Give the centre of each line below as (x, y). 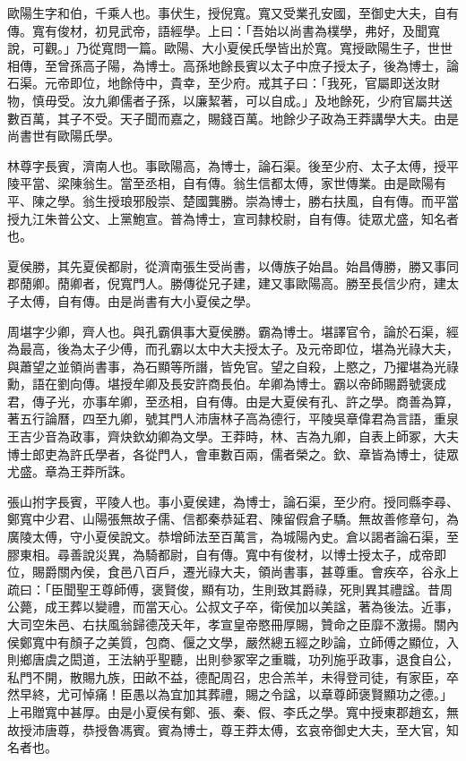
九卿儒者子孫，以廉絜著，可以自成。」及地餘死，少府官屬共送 (273, 100)
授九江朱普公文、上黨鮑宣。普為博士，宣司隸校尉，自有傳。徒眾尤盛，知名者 (233, 218)
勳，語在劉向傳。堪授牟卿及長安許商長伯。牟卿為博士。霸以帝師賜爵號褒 (220, 384)
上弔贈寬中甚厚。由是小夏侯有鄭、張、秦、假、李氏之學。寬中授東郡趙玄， (227, 711)
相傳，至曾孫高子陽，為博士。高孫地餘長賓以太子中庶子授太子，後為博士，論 (233, 65)
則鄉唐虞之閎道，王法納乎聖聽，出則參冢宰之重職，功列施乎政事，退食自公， (233, 659)
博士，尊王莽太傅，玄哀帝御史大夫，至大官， (314, 729)
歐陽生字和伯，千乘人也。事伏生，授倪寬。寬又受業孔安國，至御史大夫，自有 (233, 13)
